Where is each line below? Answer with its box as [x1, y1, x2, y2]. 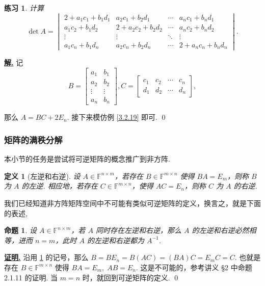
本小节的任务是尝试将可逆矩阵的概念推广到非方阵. [4, 153, 170, 164]
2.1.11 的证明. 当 [4, 272, 58, 282]
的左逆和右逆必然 [192, 225, 249, 236]
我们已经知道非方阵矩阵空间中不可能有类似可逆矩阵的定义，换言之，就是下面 [4, 197, 261, 208]
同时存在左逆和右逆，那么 [95, 225, 181, 236]
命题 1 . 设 [4, 225, 37, 236]
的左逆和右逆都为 [87, 235, 144, 245]
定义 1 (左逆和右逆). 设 [4, 170, 81, 181]
